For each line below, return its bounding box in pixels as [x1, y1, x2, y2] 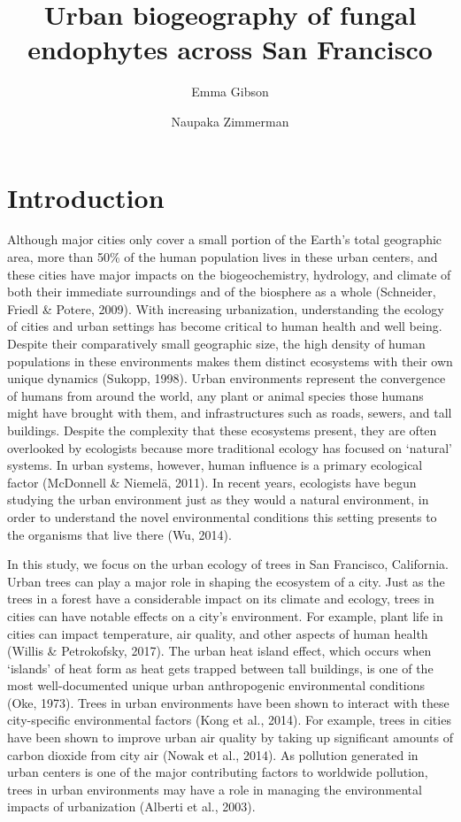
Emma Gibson [191, 82, 269, 101]
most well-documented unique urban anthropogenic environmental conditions [7, 676, 426, 695]
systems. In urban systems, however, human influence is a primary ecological [7, 456, 423, 474]
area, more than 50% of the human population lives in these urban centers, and [7, 248, 438, 266]
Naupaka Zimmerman [171, 111, 289, 130]
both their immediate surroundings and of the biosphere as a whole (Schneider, [7, 282, 436, 301]
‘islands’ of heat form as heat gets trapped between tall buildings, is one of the [7, 658, 434, 677]
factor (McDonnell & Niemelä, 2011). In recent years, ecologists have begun [7, 472, 417, 491]
